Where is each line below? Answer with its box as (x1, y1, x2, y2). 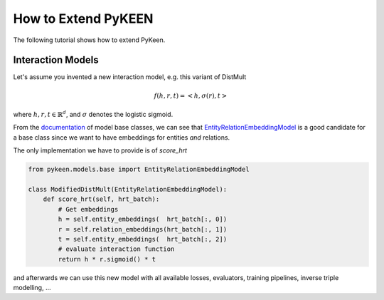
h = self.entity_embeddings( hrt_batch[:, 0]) (58, 215, 228, 224)
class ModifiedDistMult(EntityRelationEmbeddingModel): (28, 185, 228, 193)
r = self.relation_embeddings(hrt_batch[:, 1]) (58, 225, 228, 233)
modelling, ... (13, 284, 51, 292)
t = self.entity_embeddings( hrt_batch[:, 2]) (58, 235, 228, 243)
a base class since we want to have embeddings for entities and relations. (13, 133, 230, 142)
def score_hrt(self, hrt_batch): (43, 195, 160, 203)
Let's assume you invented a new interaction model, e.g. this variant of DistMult (13, 73, 247, 81)
